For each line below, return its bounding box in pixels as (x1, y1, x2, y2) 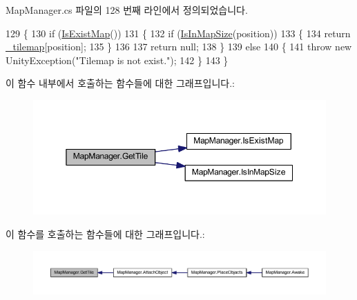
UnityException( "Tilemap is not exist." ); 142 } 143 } (6, 52, 229, 67)
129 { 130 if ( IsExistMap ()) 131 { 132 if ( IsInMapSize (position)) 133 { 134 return (6, 26, 351, 40)
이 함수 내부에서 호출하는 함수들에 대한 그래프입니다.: (6, 76, 235, 90)
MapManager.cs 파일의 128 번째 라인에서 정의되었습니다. (6, 3, 248, 17)
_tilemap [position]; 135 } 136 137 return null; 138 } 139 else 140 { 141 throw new (6, 39, 352, 54)
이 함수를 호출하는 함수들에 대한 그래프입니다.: (6, 226, 205, 241)
